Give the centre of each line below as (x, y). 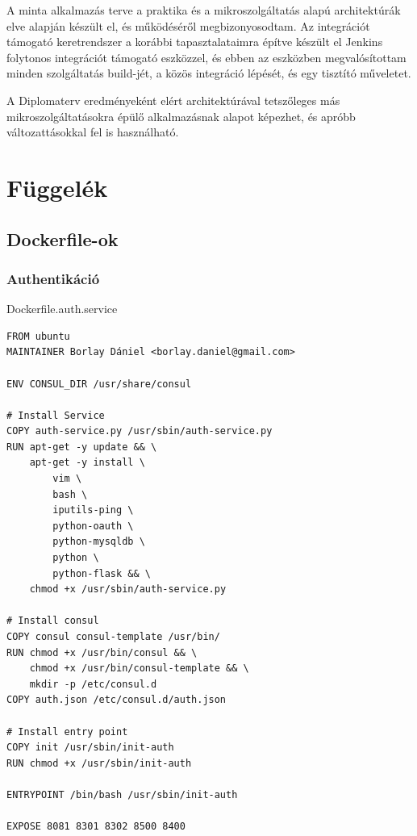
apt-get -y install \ (87, 463)
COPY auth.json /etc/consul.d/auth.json (117, 700)
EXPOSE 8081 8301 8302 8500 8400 (96, 827)
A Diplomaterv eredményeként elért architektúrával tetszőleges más (173, 100)
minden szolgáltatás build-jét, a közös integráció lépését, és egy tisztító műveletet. (209, 73)
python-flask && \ (102, 573)
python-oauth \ (93, 526)
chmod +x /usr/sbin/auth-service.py (128, 589)
